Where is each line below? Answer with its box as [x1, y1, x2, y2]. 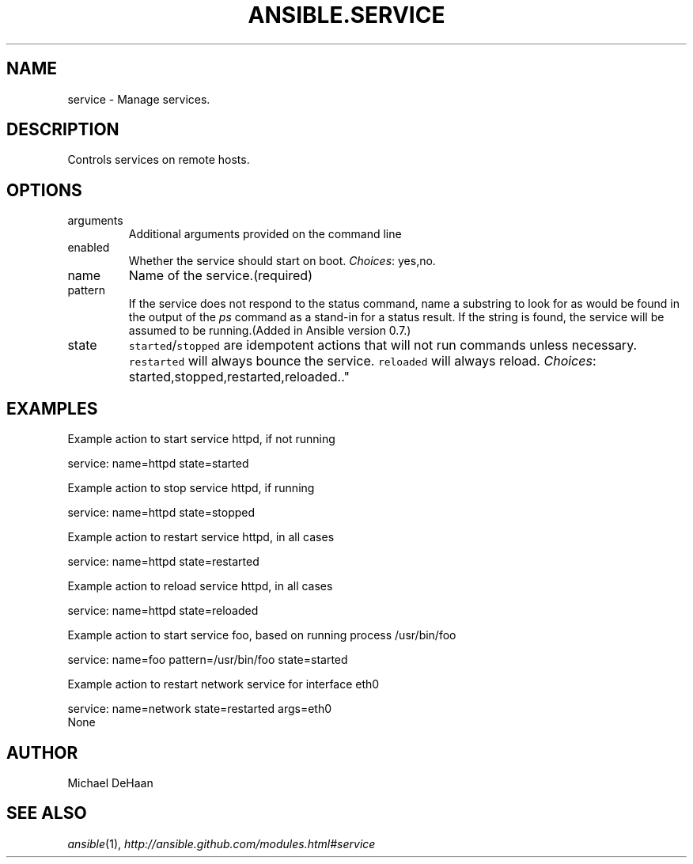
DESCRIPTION [6, 119, 119, 140]
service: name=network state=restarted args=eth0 [67, 702, 332, 716]
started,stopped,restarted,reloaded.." [128, 369, 350, 385]
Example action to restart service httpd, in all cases [67, 530, 335, 544]
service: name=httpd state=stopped [67, 506, 256, 520]
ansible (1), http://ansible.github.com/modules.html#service [67, 836, 376, 851]
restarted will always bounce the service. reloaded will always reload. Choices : [128, 353, 596, 369]
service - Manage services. [67, 92, 210, 106]
